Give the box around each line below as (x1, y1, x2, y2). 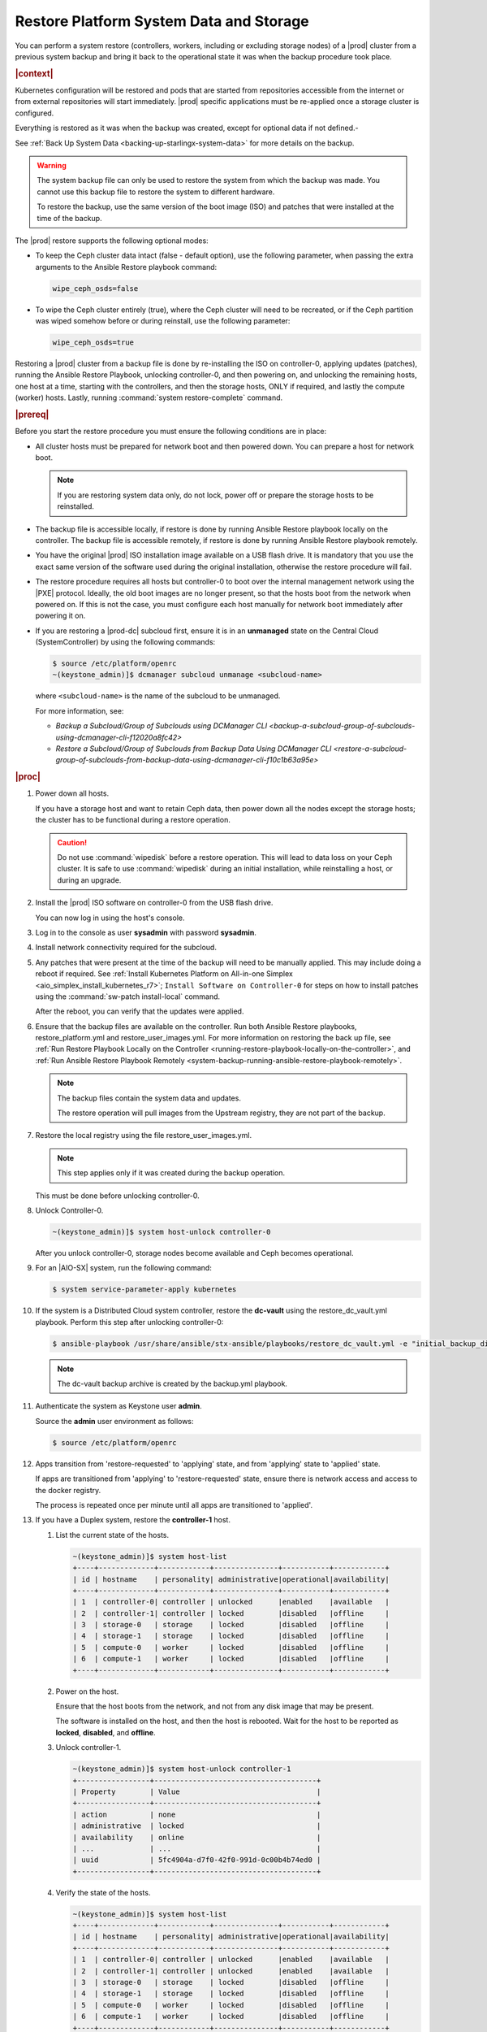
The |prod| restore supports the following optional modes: (15, 236, 209, 245)
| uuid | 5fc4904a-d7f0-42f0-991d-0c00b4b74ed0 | (72, 1856, 321, 1865)
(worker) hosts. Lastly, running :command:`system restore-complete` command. (15, 393, 283, 402)
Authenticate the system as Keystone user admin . (35, 1401, 202, 1411)
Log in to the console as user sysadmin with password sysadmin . (35, 927, 257, 937)
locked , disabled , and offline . (55, 1727, 156, 1737)
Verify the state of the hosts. (55, 1887, 151, 1897)
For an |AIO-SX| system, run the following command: (35, 1263, 213, 1273)
